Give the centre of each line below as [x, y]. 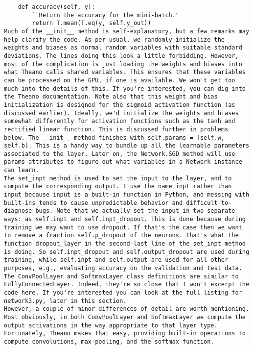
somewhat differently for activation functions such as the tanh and [120, 121]
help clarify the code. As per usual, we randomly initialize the [115, 39]
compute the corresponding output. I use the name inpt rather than [118, 187]
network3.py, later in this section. [65, 301]
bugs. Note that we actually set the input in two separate [135, 211]
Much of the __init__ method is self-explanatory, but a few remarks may [127, 31]
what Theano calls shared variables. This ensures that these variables [125, 72]
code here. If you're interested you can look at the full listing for [123, 292]
